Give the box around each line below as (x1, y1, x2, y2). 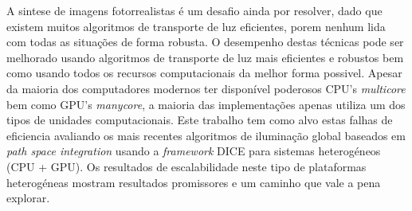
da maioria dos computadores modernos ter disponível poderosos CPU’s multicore (6, 80, 406, 96)
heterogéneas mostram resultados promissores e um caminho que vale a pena (6, 174, 381, 190)
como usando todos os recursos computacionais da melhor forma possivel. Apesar (6, 64, 402, 81)
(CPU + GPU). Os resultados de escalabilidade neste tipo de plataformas (6, 158, 367, 174)
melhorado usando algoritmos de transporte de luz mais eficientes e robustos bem (6, 49, 404, 65)
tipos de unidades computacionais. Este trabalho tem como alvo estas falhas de (6, 111, 393, 128)
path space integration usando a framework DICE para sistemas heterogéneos (6, 143, 381, 159)
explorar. (6, 190, 50, 206)
